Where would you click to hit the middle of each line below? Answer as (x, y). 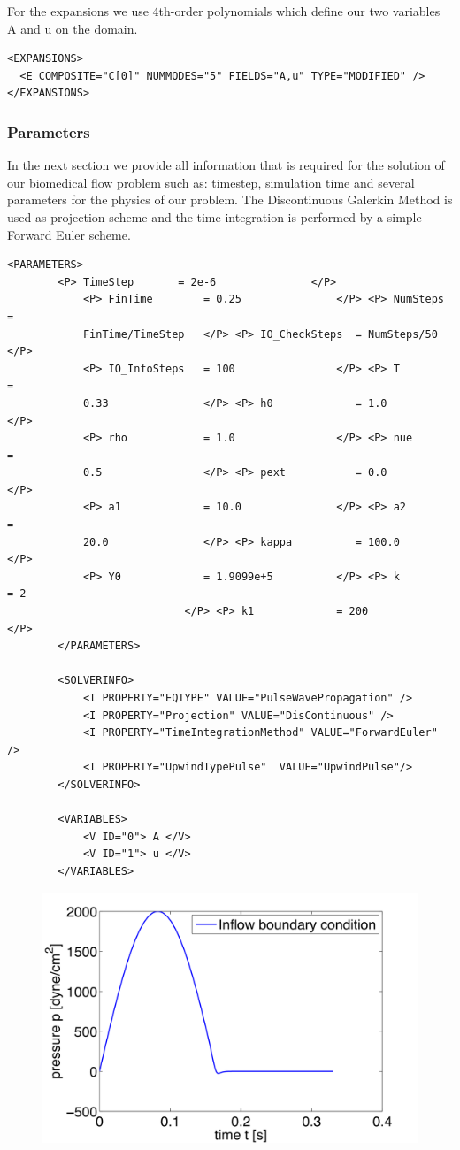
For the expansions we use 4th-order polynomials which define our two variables (224, 11)
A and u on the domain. (73, 28)
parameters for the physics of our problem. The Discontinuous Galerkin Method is (230, 199)
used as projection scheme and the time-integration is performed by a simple (215, 216)
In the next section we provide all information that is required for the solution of (226, 165)
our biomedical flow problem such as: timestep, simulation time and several (211, 182)
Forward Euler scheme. (69, 234)
